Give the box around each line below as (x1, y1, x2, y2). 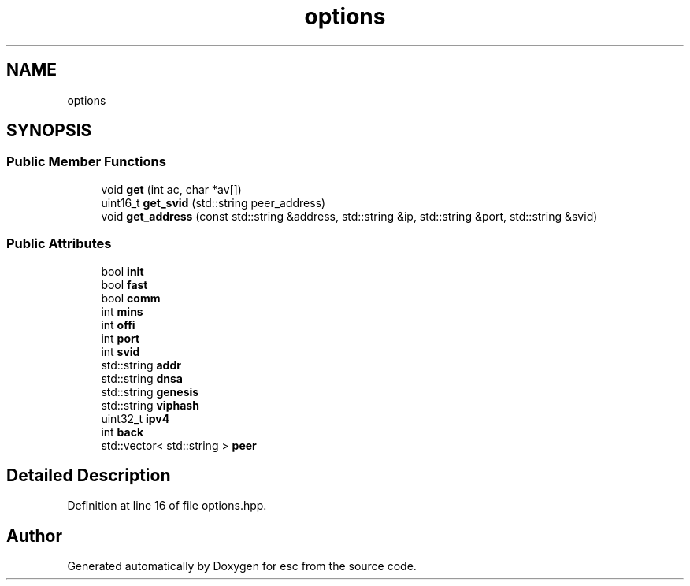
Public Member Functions (6, 154, 166, 170)
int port (101, 331, 140, 345)
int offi (101, 317, 135, 332)
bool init (101, 264, 144, 278)
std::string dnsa (101, 371, 183, 385)
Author (6, 525, 62, 546)
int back (101, 425, 144, 439)
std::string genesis (101, 384, 199, 399)
